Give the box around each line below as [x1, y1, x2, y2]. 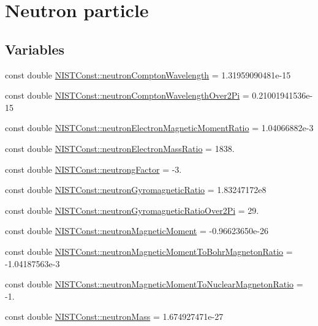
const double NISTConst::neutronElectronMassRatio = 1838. [5, 142, 235, 154]
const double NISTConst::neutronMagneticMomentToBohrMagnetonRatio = [5, 245, 293, 257]
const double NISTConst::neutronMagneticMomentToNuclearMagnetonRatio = [5, 278, 303, 290]
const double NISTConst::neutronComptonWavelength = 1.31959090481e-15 [5, 68, 291, 81]
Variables [5, 39, 65, 58]
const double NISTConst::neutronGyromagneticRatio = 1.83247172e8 [5, 183, 267, 196]
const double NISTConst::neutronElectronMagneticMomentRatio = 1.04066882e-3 [5, 121, 314, 134]
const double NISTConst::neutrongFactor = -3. [5, 162, 182, 175]
